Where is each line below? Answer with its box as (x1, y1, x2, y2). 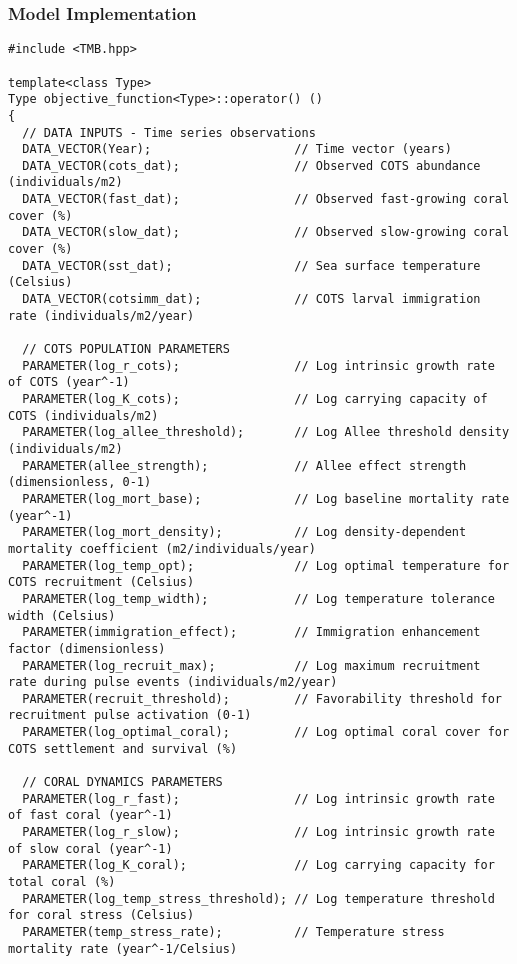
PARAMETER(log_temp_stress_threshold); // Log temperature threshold (22, 891, 495, 906)
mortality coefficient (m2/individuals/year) (8, 541, 316, 556)
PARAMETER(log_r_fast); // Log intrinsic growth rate (22, 791, 495, 806)
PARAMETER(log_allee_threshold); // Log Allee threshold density (22, 425, 510, 440)
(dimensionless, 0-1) (8, 475, 152, 490)
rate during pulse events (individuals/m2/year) (8, 675, 338, 690)
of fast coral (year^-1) (8, 808, 173, 823)
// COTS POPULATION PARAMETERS (22, 342, 230, 357)
